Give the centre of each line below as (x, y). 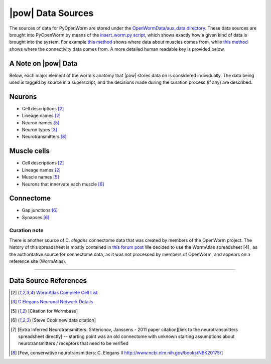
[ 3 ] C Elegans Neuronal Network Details (52, 302)
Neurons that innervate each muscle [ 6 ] (63, 184)
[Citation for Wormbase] (53, 311)
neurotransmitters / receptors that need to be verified (74, 343)
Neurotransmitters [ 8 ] (44, 137)
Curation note (26, 230)
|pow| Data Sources (51, 13)
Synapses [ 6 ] (36, 217)
